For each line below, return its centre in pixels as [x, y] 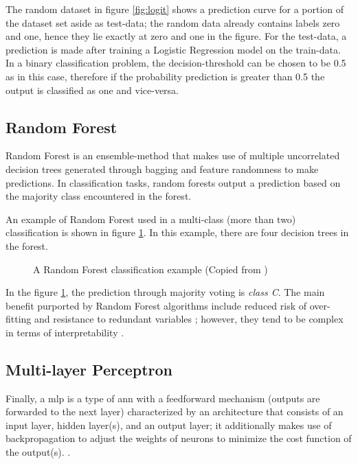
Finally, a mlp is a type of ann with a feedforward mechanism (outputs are [163, 398]
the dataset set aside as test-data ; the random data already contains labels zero [173, 22]
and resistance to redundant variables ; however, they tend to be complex [189, 319]
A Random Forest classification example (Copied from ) [150, 269]
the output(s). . [38, 452]
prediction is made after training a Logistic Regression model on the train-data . [173, 49]
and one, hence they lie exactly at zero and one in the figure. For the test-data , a [176, 36]
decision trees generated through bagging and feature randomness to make [162, 169]
